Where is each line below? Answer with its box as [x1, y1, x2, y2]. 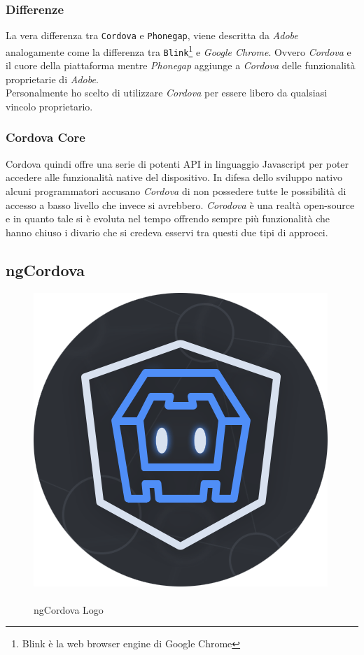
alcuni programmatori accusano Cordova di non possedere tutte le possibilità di [6, 183, 346, 198]
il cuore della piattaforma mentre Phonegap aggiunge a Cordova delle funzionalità [6, 58, 356, 73]
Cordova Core [6, 129, 85, 146]
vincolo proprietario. [6, 99, 93, 113]
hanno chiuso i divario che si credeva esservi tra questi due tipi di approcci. [6, 224, 328, 239]
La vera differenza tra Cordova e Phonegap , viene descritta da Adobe [6, 28, 298, 43]
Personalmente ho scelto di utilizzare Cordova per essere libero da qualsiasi [6, 85, 328, 100]
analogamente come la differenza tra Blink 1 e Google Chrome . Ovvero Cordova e [6, 42, 351, 59]
